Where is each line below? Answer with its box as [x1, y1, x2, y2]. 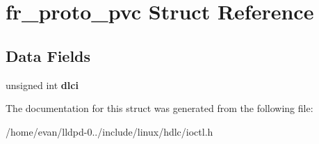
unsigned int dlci [6, 77, 79, 92]
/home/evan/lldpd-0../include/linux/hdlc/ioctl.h [6, 124, 213, 138]
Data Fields [6, 45, 91, 66]
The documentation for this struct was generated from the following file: [6, 101, 313, 115]
